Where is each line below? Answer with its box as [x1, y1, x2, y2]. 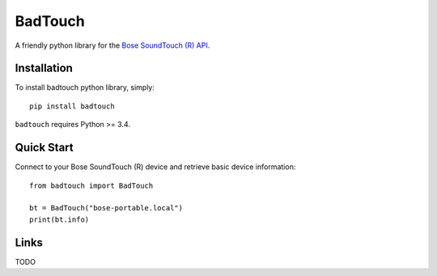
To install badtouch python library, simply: [15, 83, 155, 92]
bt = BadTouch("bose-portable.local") [29, 203, 184, 213]
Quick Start [15, 141, 74, 155]
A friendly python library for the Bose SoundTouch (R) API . [15, 40, 210, 50]
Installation [15, 62, 73, 75]
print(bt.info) [29, 214, 90, 224]
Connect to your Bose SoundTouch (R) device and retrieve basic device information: [15, 162, 296, 172]
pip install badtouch [29, 101, 115, 111]
